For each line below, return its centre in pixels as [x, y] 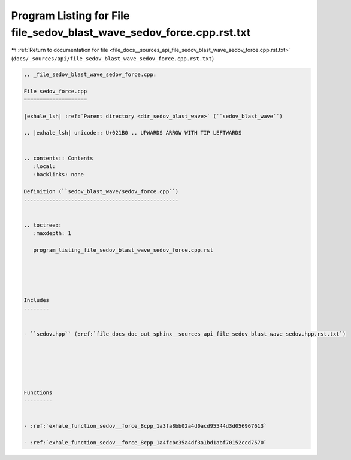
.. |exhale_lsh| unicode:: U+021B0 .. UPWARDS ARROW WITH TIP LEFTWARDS [133, 133]
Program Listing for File [70, 16]
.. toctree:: [43, 225]
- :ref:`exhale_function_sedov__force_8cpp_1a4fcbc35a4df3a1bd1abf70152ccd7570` [145, 442]
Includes [37, 300]
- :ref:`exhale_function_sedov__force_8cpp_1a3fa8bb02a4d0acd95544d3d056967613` [145, 426]
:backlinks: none [58, 175]
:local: [44, 167]
